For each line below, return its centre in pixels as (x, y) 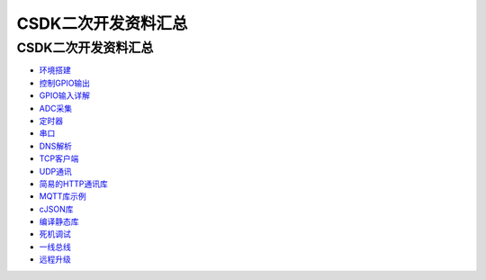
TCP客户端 (59, 158)
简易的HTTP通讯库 (73, 184)
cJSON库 (56, 209)
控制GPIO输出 (64, 83)
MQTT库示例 (63, 196)
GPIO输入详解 (64, 95)
